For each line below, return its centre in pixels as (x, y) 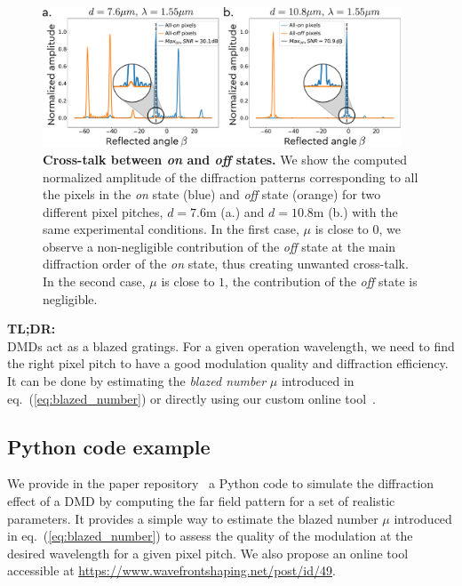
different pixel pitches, (103, 211)
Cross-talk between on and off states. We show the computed (225, 159)
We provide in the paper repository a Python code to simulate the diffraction (221, 483)
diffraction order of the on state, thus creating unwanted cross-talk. (226, 264)
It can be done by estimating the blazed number (137, 381)
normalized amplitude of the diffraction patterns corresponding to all (231, 177)
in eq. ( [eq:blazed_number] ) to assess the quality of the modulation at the (210, 536)
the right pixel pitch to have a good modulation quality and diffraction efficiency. (228, 363)
